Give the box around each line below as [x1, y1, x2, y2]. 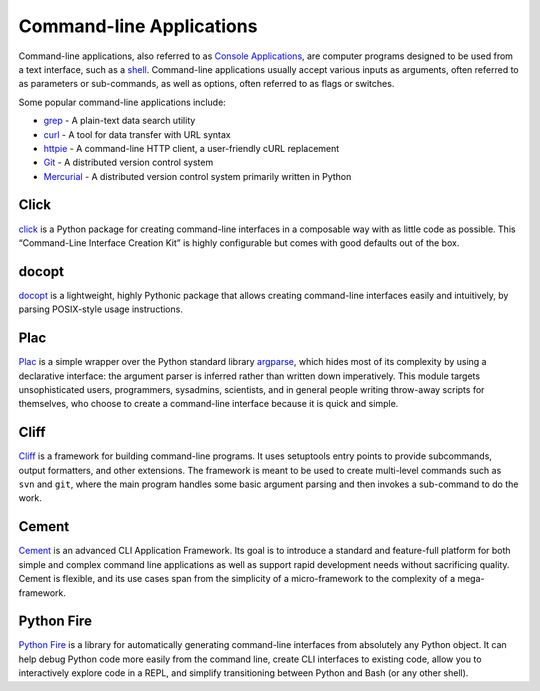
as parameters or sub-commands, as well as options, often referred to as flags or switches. [18, 78, 395, 90]
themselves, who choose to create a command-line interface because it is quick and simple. [18, 398, 399, 410]
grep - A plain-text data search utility [43, 115, 196, 127]
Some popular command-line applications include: [18, 96, 227, 108]
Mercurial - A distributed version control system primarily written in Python [43, 170, 352, 182]
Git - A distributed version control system [43, 156, 214, 169]
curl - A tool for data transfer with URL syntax [43, 128, 232, 140]
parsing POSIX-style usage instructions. [18, 303, 184, 315]
